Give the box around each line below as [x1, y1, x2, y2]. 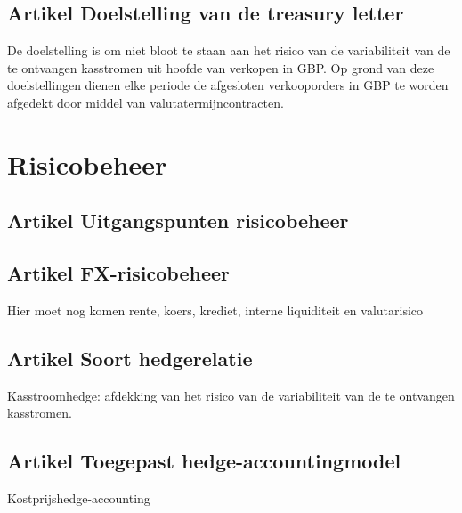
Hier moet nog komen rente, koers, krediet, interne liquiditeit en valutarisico [7, 300, 424, 319]
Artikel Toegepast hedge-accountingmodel [7, 447, 401, 475]
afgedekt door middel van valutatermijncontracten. [7, 93, 284, 111]
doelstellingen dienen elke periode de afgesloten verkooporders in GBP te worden [7, 76, 449, 94]
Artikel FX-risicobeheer [7, 259, 231, 287]
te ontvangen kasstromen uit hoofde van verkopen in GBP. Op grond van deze [7, 58, 434, 77]
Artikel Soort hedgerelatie [7, 344, 253, 371]
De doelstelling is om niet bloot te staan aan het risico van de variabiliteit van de [7, 41, 450, 60]
